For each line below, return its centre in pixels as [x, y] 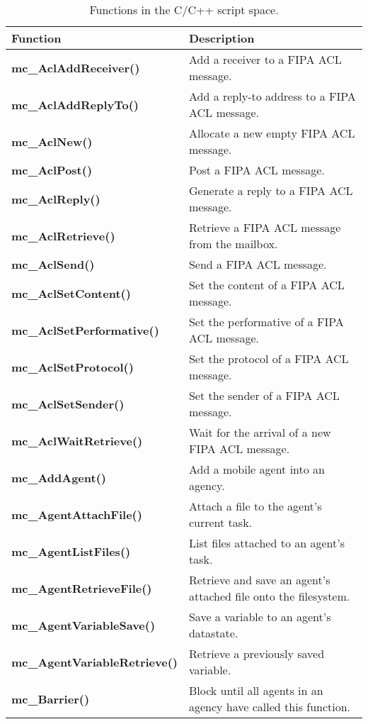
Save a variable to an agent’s [260, 617]
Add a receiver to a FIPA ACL [265, 59]
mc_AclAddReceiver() [76, 67]
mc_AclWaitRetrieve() [77, 440]
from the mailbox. [233, 244]
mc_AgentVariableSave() [84, 625]
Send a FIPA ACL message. [258, 264]
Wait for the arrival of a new [260, 432]
